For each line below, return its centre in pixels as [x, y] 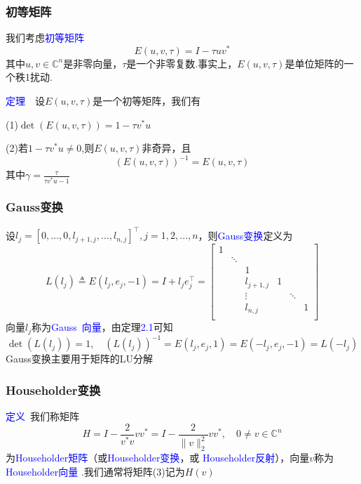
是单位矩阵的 [314, 63]
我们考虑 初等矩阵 [45, 38]
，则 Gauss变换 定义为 [245, 235]
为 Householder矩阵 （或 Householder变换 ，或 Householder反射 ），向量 [158, 457]
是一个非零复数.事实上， [182, 63]
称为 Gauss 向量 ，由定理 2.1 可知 [102, 327]
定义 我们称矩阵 [42, 416]
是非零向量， [93, 63]
